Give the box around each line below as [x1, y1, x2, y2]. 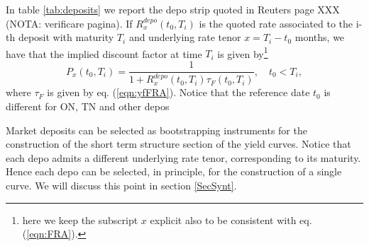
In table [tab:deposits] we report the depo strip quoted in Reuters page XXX [6, 2, 340, 16]
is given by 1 [217, 44, 268, 61]
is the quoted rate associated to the [199, 16, 353, 30]
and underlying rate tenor [128, 30, 241, 45]
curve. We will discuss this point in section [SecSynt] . [6, 178, 237, 192]
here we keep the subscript [22, 212, 138, 227]
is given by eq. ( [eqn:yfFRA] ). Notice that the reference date [47, 85, 310, 100]
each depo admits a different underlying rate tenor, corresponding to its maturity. [6, 150, 361, 165]
